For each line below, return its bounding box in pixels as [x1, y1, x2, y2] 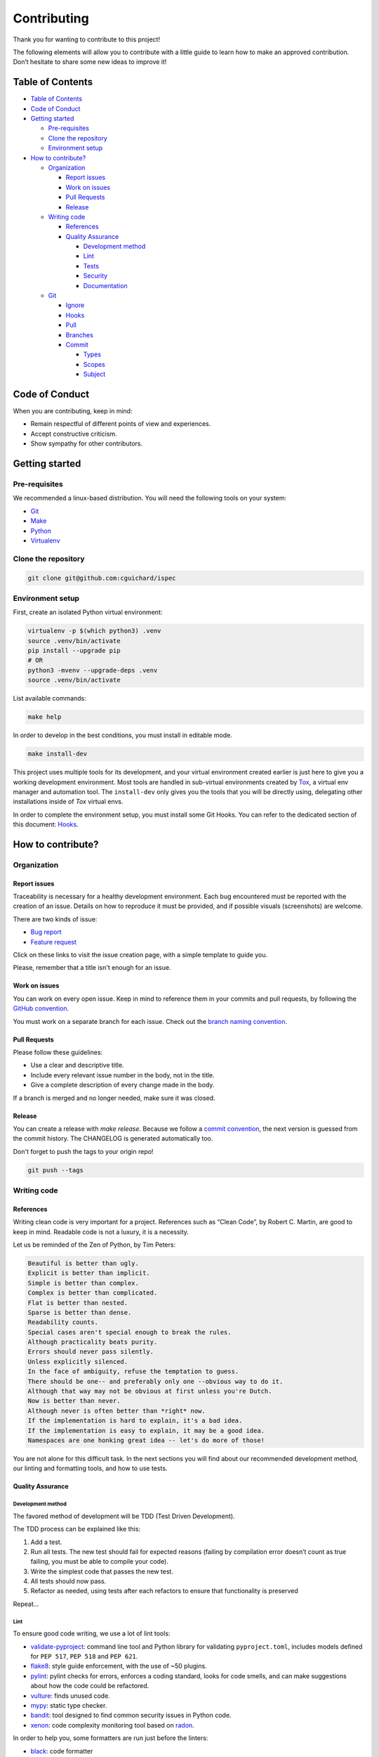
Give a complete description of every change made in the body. [30, 1081, 215, 1089]
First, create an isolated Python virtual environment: [13, 608, 163, 616]
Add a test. [30, 1538, 62, 1546]
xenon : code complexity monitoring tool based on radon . [30, 1720, 194, 1729]
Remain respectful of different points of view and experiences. [30, 420, 211, 428]
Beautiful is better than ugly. [27, 1259, 140, 1267]
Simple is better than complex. [27, 1279, 140, 1287]
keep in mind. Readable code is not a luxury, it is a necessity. [13, 1227, 189, 1236]
